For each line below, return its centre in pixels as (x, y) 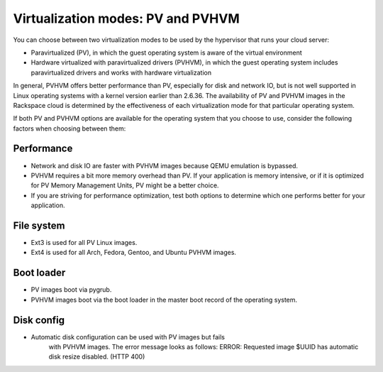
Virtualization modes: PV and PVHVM (127, 18)
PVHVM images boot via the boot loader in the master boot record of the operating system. (164, 300)
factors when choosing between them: (70, 128)
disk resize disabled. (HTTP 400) (97, 357)
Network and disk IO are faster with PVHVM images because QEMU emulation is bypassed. (164, 165)
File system (39, 225)
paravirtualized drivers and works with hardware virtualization (121, 72)
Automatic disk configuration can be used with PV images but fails (128, 337)
